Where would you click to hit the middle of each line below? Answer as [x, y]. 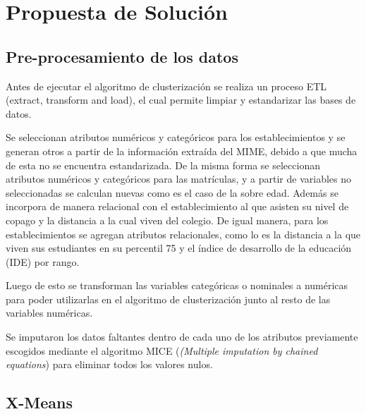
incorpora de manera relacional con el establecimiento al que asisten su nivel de [177, 206]
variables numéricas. [49, 313]
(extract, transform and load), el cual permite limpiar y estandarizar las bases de [181, 100]
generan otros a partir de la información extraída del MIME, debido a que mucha [182, 151]
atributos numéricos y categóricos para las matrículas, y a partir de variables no [178, 179]
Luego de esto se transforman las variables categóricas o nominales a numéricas [177, 285]
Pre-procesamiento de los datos [122, 56]
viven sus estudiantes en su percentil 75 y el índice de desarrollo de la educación [179, 248]
